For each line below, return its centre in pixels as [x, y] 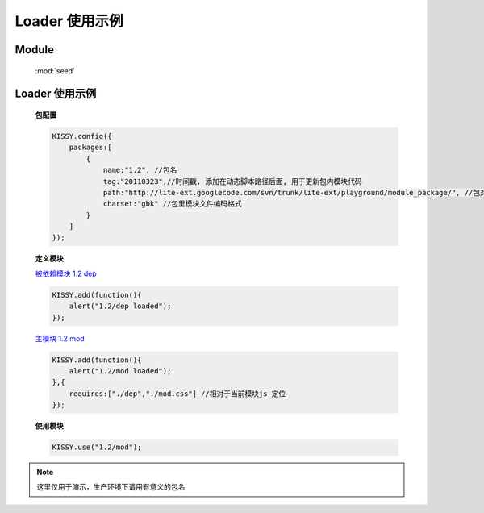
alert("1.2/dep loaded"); [120, 306]
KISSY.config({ [82, 136]
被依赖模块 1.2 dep [66, 273]
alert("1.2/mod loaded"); [120, 371]
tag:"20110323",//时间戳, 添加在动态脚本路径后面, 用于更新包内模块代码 [232, 181]
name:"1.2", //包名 [140, 170]
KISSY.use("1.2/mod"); [97, 447]
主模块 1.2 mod [60, 338]
